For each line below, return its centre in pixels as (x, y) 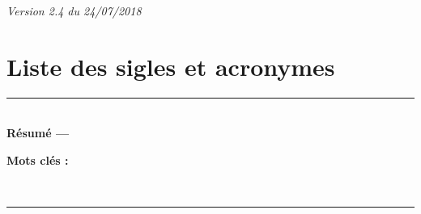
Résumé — (38, 133)
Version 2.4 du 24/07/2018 (74, 10)
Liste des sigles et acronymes (171, 66)
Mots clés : (38, 159)
